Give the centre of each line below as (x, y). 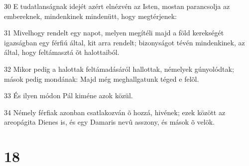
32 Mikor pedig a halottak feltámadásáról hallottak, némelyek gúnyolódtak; (119, 69)
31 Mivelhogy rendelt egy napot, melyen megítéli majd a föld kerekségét (114, 33)
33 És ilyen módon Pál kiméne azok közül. (68, 95)
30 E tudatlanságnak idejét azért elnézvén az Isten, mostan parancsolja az (117, 6)
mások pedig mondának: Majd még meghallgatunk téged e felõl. (102, 79)
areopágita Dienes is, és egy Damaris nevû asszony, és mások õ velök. (109, 122)
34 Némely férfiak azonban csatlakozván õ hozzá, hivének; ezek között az (115, 112)
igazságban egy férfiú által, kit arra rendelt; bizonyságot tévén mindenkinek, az (124, 42)
